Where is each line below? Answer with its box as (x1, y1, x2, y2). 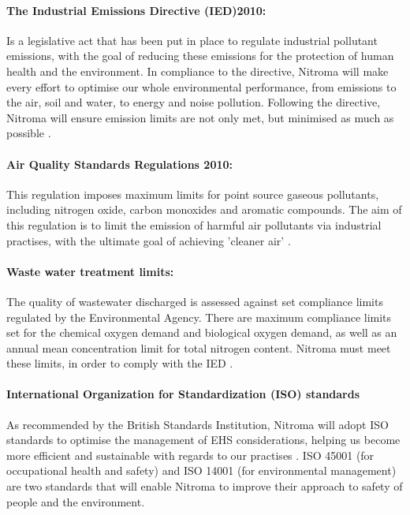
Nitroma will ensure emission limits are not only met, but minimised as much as (6, 109, 394, 125)
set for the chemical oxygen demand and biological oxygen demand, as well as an (6, 324, 397, 341)
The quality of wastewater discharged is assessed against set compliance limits (6, 293, 383, 309)
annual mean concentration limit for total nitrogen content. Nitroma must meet (6, 339, 391, 356)
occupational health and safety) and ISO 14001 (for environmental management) (6, 462, 397, 479)
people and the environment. (6, 493, 145, 509)
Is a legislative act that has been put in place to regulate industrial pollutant (6, 32, 378, 48)
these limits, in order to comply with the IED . (6, 355, 233, 371)
